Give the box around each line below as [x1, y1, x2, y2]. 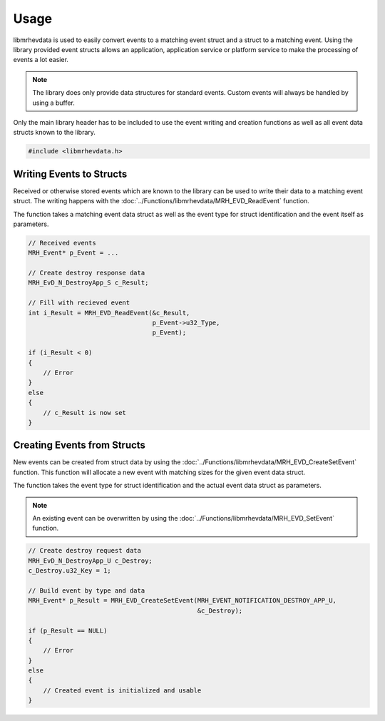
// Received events [28, 239, 96, 247]
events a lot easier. [13, 56, 69, 64]
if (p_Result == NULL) [28, 626, 108, 635]
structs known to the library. [13, 128, 96, 137]
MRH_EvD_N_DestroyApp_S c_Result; [28, 279, 149, 287]
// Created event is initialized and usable [43, 686, 202, 695]
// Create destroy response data [28, 269, 145, 277]
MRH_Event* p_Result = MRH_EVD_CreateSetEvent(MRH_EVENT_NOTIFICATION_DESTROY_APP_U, [28, 596, 337, 605]
